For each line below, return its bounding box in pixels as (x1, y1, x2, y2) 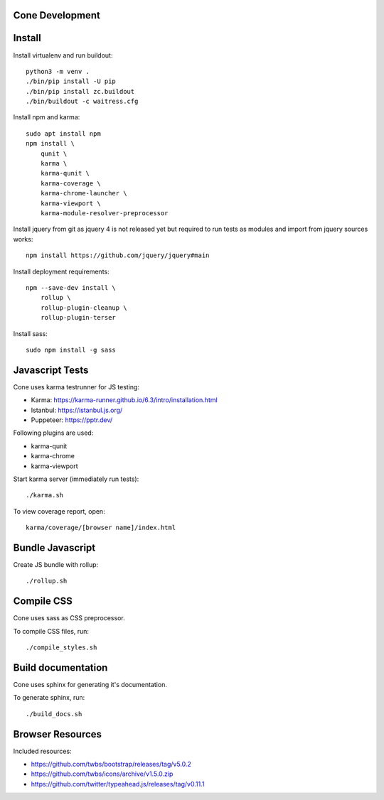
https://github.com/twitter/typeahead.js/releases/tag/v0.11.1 (31, 779, 205, 788)
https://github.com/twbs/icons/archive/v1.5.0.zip (31, 769, 174, 778)
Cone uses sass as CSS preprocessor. (13, 614, 125, 622)
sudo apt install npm (26, 129, 101, 138)
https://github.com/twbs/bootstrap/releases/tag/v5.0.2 (31, 760, 192, 769)
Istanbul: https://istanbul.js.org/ (31, 406, 123, 414)
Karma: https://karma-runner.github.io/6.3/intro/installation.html (31, 396, 218, 404)
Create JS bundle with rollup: (13, 561, 99, 569)
